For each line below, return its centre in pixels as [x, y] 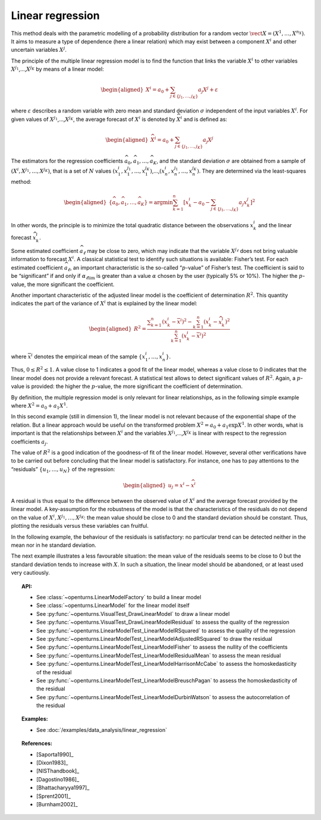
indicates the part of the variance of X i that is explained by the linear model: [104, 303]
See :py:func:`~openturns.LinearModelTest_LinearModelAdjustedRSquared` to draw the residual [155, 639]
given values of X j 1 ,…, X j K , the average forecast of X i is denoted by [93, 119]
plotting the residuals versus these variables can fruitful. [80, 526]
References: [37, 743]
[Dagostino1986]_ [58, 779]
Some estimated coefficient [45, 251]
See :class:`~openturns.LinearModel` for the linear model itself [113, 605]
